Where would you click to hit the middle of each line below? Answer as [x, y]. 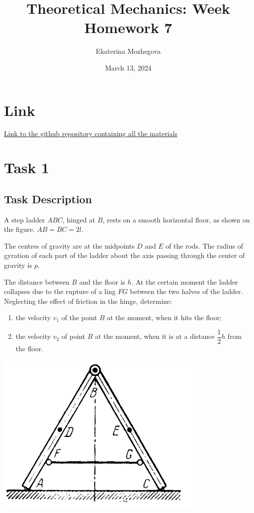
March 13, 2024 [128, 67]
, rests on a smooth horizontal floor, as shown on [176, 219]
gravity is [18, 265]
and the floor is [102, 281]
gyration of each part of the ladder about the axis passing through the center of [125, 255]
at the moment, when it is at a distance [155, 336]
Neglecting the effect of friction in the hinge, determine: [88, 301]
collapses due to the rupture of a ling [60, 291]
